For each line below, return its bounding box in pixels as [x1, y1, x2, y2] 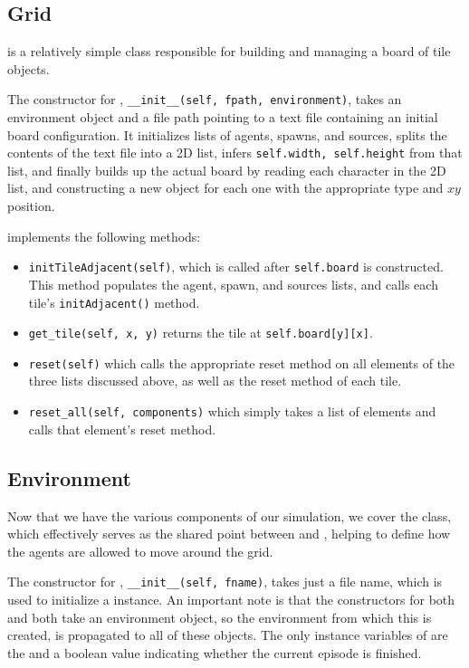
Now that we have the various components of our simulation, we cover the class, [7, 506, 452, 525]
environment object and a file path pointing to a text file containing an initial [7, 108, 438, 127]
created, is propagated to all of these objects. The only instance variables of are [7, 625, 448, 644]
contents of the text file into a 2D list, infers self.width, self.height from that [7, 143, 463, 162]
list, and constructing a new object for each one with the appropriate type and [7, 178, 444, 197]
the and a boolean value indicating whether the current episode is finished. [7, 643, 422, 662]
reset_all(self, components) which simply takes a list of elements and [28, 402, 436, 421]
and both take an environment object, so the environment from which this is [7, 607, 432, 626]
